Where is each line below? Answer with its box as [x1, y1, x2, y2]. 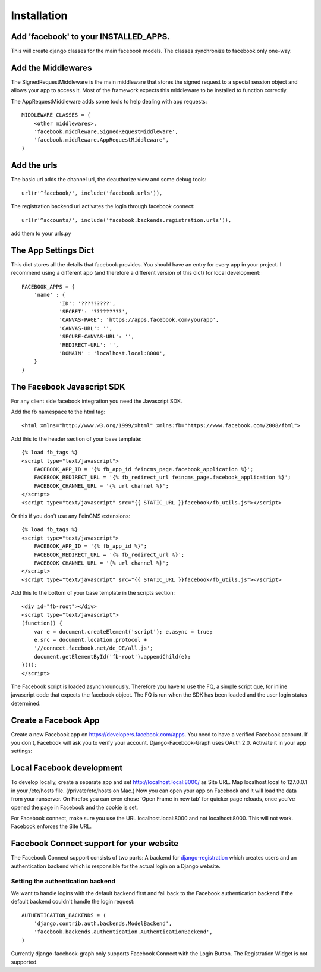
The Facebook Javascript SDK [11, 381, 125, 392]
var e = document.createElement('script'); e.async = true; [33, 628, 213, 635]
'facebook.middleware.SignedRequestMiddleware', [33, 128, 178, 135]
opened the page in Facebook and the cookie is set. [11, 804, 139, 811]
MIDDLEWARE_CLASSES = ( [21, 112, 91, 118]
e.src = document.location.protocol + [33, 636, 147, 644]
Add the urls [11, 160, 58, 170]
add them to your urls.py [11, 230, 71, 237]
